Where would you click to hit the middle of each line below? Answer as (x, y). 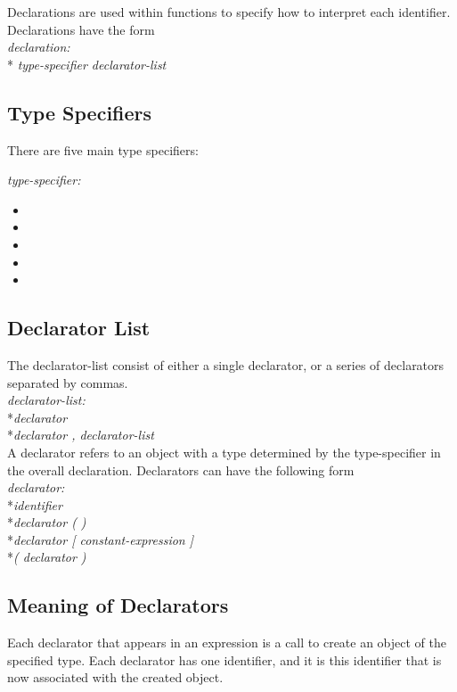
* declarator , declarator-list (81, 435)
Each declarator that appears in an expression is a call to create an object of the (227, 643)
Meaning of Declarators (118, 605)
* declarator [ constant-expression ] (101, 539)
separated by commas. (68, 382)
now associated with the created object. (115, 677)
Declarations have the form (81, 29)
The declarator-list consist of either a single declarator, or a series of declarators (226, 364)
